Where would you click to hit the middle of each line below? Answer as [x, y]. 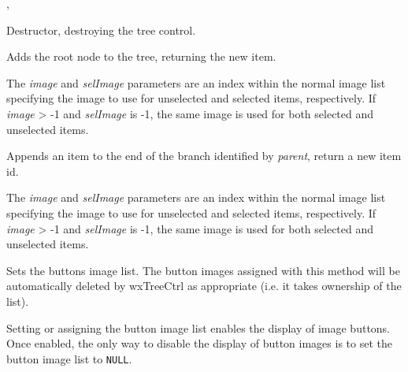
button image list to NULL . [69, 358]
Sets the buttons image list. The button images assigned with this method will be [203, 270]
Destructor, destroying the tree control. [101, 30]
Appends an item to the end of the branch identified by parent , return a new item [204, 156]
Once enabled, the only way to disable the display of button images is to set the [199, 343]
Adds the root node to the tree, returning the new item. [141, 56]
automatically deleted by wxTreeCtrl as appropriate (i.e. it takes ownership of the [204, 286]
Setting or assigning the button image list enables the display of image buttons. [198, 327]
